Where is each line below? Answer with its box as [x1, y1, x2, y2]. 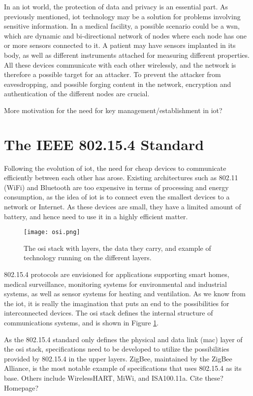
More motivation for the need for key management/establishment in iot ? [4, 105, 222, 115]
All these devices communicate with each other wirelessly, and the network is [4, 59, 236, 70]
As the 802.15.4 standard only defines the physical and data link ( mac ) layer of [4, 334, 243, 344]
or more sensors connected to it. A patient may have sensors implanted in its [4, 40, 236, 50]
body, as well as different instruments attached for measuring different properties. [4, 49, 250, 60]
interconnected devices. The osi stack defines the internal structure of [4, 308, 213, 318]
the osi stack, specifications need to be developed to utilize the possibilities [4, 344, 229, 354]
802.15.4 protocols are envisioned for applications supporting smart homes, [4, 269, 229, 279]
